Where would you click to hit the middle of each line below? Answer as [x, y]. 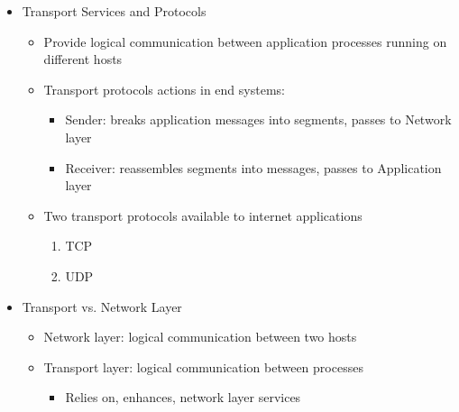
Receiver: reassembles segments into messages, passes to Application [253, 167]
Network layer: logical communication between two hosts [200, 337]
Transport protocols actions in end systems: [164, 89]
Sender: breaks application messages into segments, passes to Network [258, 119]
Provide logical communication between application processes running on [245, 41]
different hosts [83, 59]
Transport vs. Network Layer [102, 306]
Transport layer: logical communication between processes [203, 366]
